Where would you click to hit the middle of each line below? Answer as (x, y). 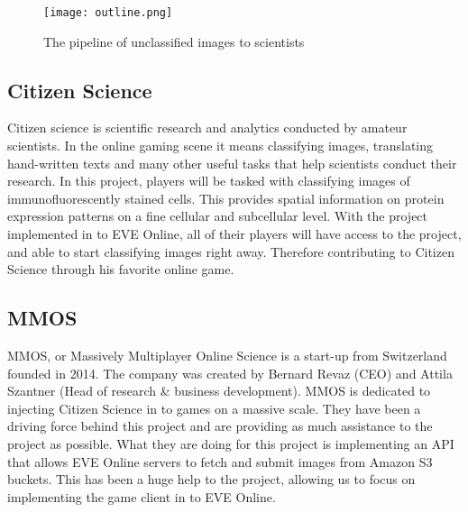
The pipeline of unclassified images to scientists (174, 41)
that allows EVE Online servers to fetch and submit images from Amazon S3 (220, 461)
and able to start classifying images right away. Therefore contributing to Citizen (231, 251)
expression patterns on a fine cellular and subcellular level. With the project (218, 216)
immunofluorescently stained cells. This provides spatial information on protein (226, 198)
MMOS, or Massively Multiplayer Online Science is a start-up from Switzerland (227, 355)
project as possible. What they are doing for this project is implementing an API (231, 443)
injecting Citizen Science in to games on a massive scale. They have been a (214, 408)
